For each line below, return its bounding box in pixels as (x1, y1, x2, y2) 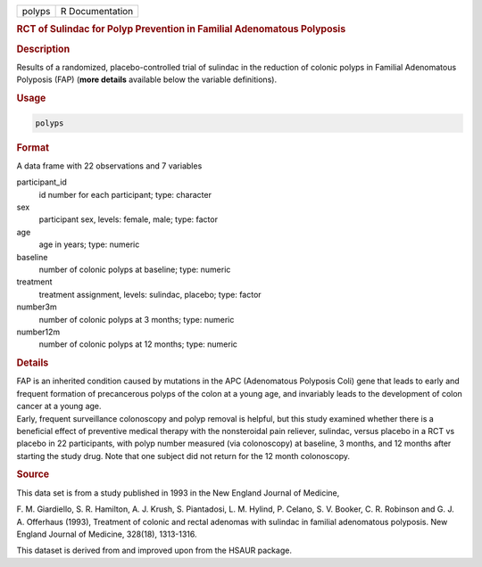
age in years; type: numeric (38, 239, 140, 250)
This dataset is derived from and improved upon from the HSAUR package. (16, 545, 292, 556)
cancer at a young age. (16, 401, 102, 412)
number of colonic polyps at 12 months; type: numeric (38, 339, 238, 349)
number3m (16, 301, 57, 312)
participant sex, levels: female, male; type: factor (38, 214, 219, 225)
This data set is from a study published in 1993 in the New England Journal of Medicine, (16, 487, 340, 498)
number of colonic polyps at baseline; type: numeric (38, 264, 231, 275)
